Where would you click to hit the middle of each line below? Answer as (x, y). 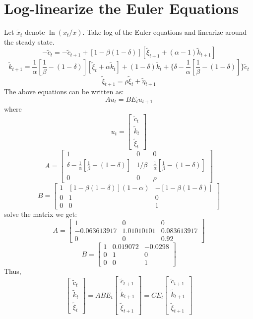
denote (35, 32)
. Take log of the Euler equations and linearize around (165, 32)
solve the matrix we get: (41, 214)
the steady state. (29, 41)
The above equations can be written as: (64, 92)
